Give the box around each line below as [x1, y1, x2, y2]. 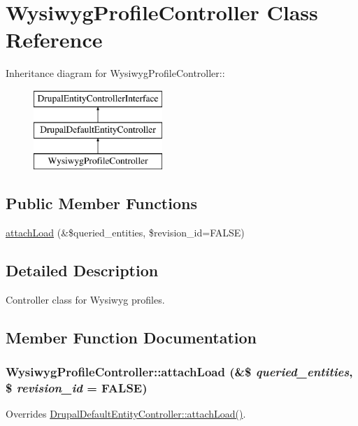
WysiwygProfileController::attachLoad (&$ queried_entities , [6, 363, 353, 381]
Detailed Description [6, 260, 159, 281]
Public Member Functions [6, 192, 197, 214]
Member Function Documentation [6, 326, 257, 348]
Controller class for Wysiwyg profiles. [6, 292, 165, 306]
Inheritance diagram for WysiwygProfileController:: [6, 66, 225, 80]
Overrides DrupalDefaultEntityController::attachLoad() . [6, 406, 246, 421]
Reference [6, 25, 103, 54]
